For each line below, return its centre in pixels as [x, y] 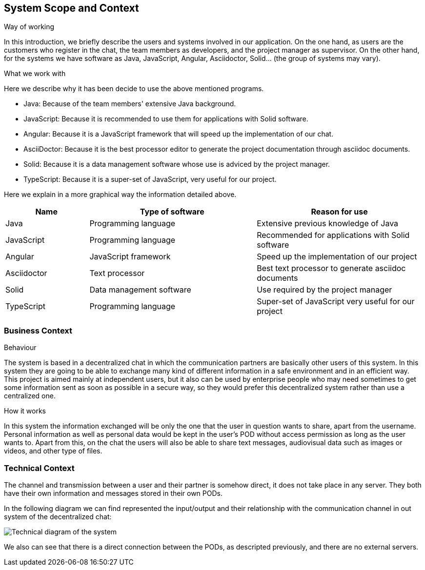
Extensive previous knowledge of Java [328, 224]
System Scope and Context [71, 8]
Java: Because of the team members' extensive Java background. [130, 104]
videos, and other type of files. [53, 451]
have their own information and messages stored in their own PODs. [113, 493]
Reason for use [339, 212]
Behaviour [20, 348]
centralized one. [30, 396]
